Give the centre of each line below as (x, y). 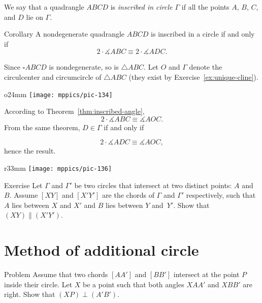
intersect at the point (206, 274)
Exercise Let (23, 185)
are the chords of (128, 195)
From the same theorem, (42, 127)
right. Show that (30, 294)
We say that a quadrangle (44, 7)
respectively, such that (221, 195)
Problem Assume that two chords (56, 274)
